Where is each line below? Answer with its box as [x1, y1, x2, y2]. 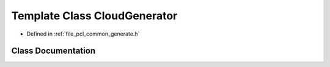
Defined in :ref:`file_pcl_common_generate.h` [26, 30, 140, 37]
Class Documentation [11, 46, 96, 56]
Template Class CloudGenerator [11, 9, 178, 22]
